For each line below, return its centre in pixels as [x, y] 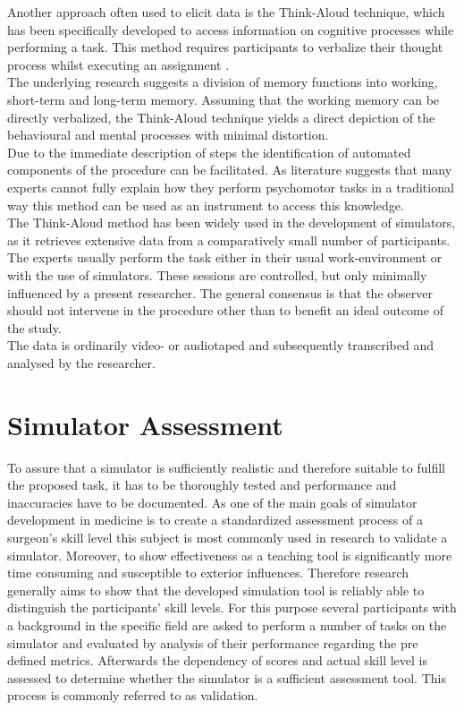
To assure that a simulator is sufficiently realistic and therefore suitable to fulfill [226, 467]
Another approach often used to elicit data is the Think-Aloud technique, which [226, 12]
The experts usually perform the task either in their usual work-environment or [225, 257]
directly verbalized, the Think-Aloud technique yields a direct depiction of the [221, 117]
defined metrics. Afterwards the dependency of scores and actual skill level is [217, 660]
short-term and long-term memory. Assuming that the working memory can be [224, 99]
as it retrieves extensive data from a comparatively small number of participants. [229, 240]
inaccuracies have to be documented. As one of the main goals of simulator [212, 502]
